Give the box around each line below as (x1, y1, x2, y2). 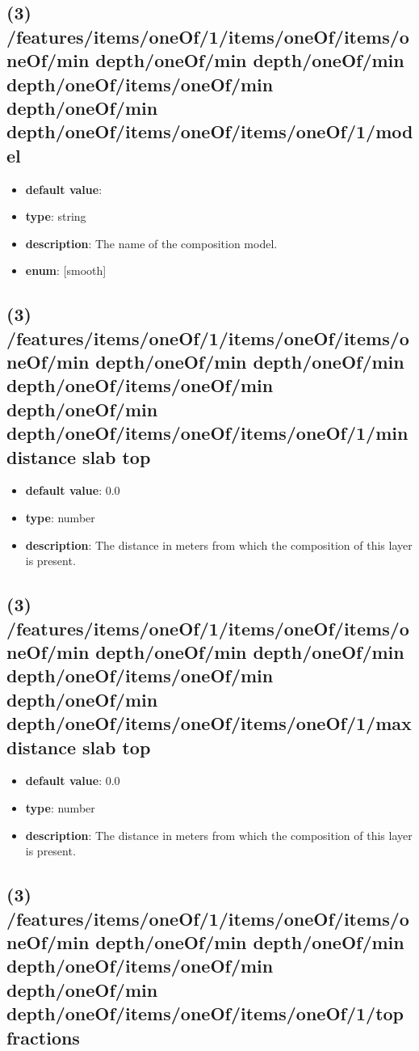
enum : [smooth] (25, 262, 107, 279)
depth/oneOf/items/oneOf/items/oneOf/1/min (6, 420, 409, 445)
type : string (25, 208, 86, 225)
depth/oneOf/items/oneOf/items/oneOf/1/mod (6, 119, 413, 144)
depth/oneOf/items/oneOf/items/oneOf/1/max (6, 711, 412, 736)
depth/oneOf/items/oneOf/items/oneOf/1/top (6, 1001, 404, 1026)
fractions (6, 1024, 80, 1049)
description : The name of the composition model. (25, 234, 278, 251)
